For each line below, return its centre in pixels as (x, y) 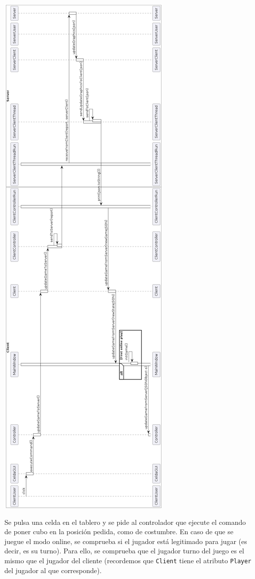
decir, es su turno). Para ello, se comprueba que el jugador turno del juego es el (124, 551)
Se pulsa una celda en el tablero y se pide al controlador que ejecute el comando (125, 522)
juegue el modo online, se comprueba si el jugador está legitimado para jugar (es (126, 541)
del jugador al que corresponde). (53, 570)
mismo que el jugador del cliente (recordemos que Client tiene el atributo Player (128, 560)
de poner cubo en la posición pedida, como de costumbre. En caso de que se (119, 531)
